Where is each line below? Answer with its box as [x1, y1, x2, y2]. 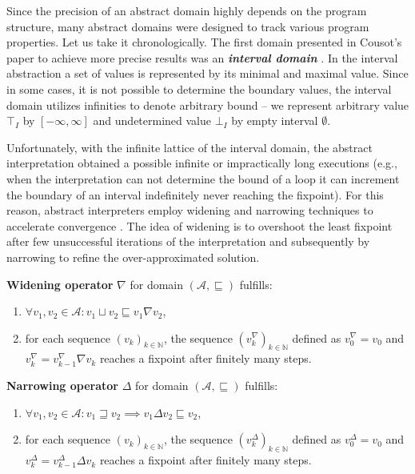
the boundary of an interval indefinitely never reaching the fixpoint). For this [6, 186, 384, 203]
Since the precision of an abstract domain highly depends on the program [6, 2, 367, 18]
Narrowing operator [6, 377, 118, 394]
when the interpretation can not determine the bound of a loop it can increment [6, 170, 400, 187]
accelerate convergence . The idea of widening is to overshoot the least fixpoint [6, 217, 393, 234]
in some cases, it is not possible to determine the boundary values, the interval [6, 80, 392, 97]
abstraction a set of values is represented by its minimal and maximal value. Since [6, 65, 409, 82]
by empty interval [231, 112, 318, 129]
